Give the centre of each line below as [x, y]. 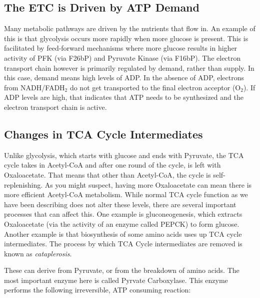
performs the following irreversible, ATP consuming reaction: [97, 290]
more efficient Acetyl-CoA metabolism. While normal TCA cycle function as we [126, 194]
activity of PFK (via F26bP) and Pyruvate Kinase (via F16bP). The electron [122, 57]
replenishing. [23, 184]
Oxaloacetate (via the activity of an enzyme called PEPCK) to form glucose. [122, 224]
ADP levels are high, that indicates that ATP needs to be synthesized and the [124, 97]
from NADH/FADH [34, 87]
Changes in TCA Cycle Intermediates [103, 134]
